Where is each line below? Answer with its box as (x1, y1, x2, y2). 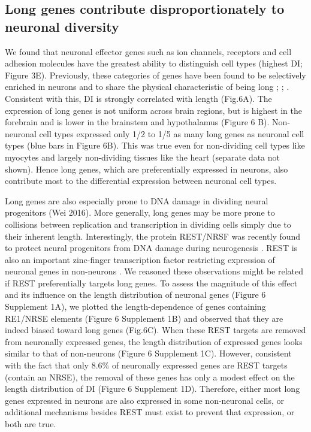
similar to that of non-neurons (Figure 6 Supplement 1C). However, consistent (5, 347, 292, 360)
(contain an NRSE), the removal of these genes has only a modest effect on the (5, 370, 295, 383)
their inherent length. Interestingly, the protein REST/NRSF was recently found (5, 229, 301, 242)
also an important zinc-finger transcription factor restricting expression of (5, 253, 275, 265)
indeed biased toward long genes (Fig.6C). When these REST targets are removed (5, 324, 306, 336)
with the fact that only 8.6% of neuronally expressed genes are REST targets (5, 359, 288, 371)
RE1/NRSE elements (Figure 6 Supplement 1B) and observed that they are (5, 312, 283, 324)
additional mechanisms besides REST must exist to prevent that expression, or (5, 406, 295, 418)
